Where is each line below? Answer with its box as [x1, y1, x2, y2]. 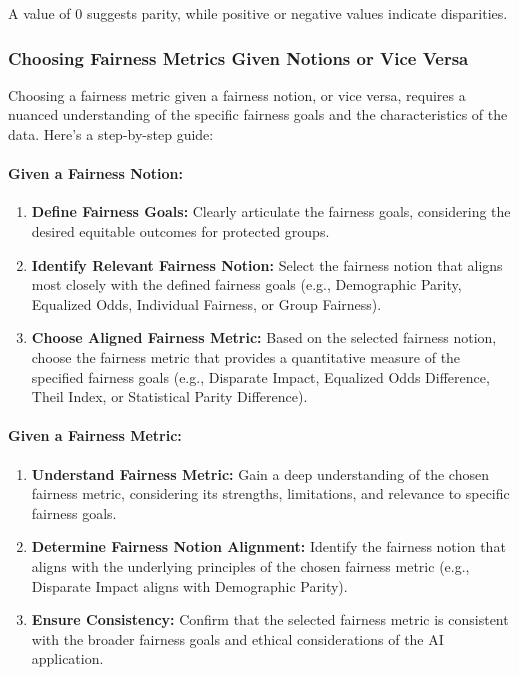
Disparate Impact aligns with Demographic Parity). [31, 575, 348, 596]
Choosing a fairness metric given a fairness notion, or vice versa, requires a [8, 84, 466, 105]
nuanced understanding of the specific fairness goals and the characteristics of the [8, 104, 508, 125]
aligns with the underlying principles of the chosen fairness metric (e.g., [31, 555, 470, 576]
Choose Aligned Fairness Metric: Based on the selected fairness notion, [31, 327, 497, 348]
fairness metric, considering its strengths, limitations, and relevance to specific [31, 483, 510, 504]
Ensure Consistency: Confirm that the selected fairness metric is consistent [31, 609, 509, 630]
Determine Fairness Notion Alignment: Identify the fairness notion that [31, 536, 506, 557]
